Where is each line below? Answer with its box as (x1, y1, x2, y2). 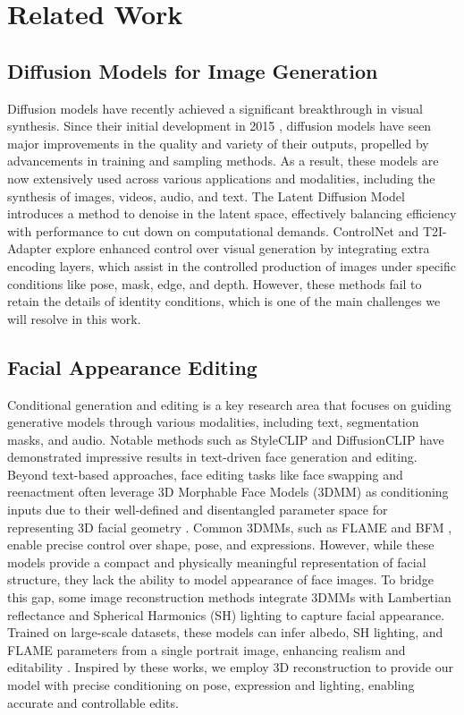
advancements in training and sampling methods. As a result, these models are (7, 151, 439, 170)
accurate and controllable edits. (7, 693, 179, 711)
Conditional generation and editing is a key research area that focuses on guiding (7, 395, 451, 413)
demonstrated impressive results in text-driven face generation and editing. (7, 447, 418, 466)
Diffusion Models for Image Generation (7, 56, 378, 84)
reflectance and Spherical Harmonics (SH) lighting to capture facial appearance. (7, 605, 445, 624)
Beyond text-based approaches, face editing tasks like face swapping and (7, 464, 403, 483)
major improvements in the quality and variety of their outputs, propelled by (7, 133, 429, 152)
